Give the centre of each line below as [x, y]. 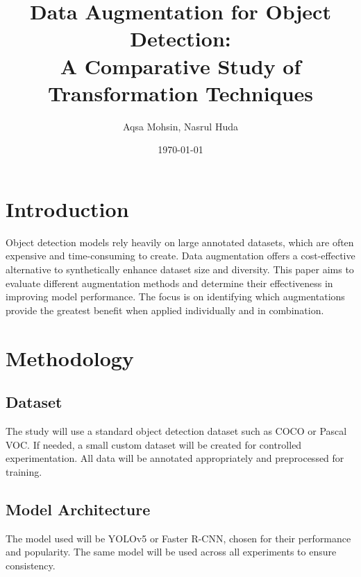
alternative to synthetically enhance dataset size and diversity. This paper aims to [180, 269]
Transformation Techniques [180, 93]
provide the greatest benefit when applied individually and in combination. [165, 310]
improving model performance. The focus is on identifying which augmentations [175, 296]
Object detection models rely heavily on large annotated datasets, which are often [180, 242]
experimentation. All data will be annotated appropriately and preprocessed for [175, 458]
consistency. [31, 565]
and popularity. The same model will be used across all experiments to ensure [171, 552]
